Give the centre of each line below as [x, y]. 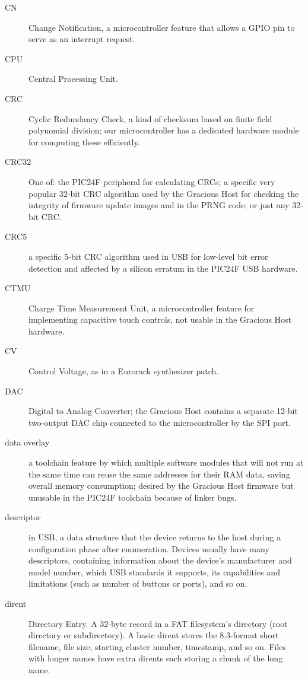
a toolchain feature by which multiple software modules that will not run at [166, 462]
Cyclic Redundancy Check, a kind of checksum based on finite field [150, 118]
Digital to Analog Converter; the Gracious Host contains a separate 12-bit [163, 411]
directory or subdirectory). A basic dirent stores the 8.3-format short [154, 635]
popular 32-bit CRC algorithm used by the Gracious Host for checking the [164, 193]
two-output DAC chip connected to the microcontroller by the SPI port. [160, 422]
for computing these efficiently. [84, 141]
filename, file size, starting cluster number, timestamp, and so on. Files [157, 646]
